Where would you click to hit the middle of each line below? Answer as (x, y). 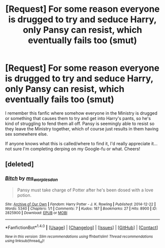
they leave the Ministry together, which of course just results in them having (82, 128)
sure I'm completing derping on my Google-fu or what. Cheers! (77, 149)
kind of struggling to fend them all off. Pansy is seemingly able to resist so (80, 124)
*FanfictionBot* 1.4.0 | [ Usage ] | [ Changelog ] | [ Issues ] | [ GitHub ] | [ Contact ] (82, 227)
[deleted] (20, 164)
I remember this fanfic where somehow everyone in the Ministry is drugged (81, 113)
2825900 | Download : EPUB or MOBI (36, 213)
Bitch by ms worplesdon (31, 179)
